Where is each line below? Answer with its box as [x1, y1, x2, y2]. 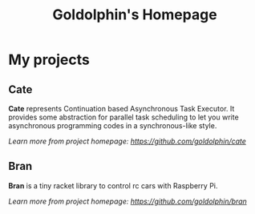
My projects [8, 50, 90, 69]
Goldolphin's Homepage [51, 6, 218, 24]
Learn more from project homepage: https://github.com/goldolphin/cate [8, 136, 247, 146]
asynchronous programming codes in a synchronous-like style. [8, 121, 217, 130]
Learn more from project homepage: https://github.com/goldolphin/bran [8, 196, 247, 206]
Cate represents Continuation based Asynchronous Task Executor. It [8, 104, 235, 113]
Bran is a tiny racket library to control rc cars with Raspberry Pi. [8, 180, 218, 190]
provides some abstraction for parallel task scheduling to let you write [8, 112, 239, 122]
